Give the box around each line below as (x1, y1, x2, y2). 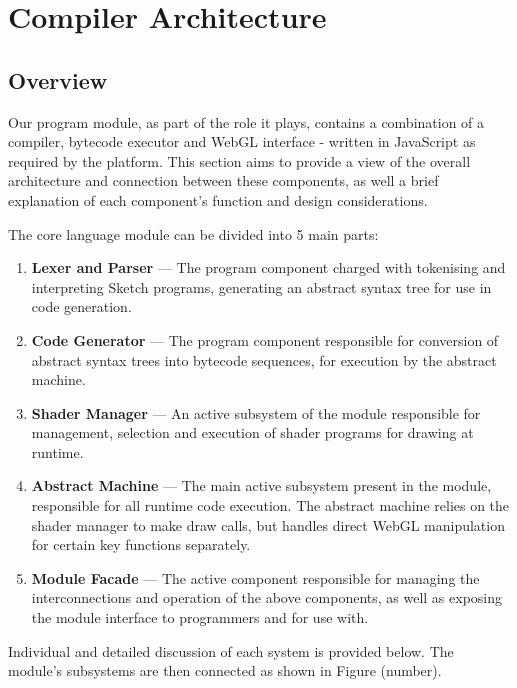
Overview (8, 64, 108, 95)
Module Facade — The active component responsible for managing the (31, 567, 480, 588)
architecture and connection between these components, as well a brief (8, 170, 439, 191)
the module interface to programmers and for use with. (31, 607, 369, 628)
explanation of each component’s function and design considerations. (8, 189, 428, 210)
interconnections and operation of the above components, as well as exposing (31, 587, 503, 608)
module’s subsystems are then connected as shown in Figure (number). (8, 660, 442, 681)
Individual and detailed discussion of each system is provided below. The (8, 640, 454, 661)
